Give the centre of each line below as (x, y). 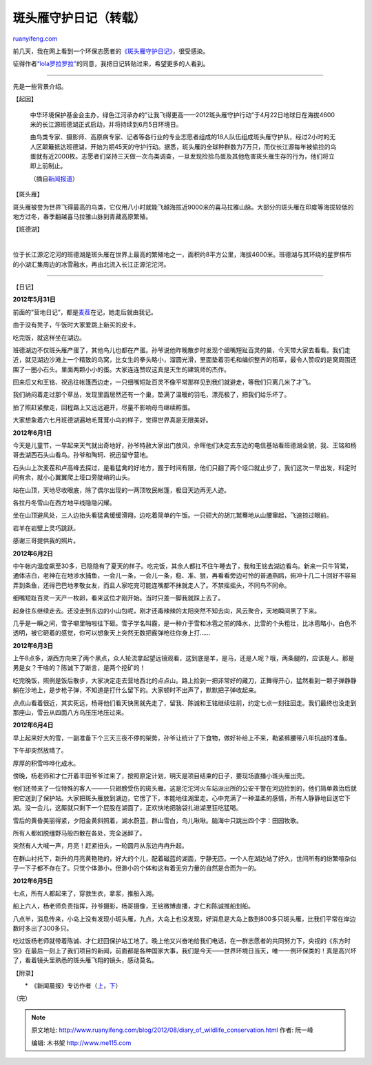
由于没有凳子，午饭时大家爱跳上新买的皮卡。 (76, 325)
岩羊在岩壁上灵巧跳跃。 (46, 528)
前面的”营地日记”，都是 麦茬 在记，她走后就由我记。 (85, 312)
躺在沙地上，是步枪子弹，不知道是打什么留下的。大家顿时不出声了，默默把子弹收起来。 (136, 690)
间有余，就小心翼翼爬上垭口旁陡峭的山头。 (73, 477)
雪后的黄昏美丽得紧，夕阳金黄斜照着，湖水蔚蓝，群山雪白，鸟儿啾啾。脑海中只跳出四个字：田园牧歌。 (157, 820)
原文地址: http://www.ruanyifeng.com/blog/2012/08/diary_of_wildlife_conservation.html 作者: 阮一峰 (172, 1030)
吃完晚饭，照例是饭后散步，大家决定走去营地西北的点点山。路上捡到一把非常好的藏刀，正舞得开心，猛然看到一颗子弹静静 (185, 680)
